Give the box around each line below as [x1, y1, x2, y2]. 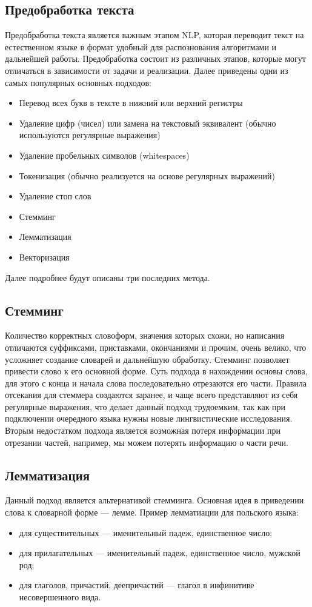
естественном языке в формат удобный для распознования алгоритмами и [5, 40, 277, 53]
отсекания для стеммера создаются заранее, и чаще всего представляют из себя [5, 388, 298, 401]
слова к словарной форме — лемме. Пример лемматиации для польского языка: [5, 506, 299, 519]
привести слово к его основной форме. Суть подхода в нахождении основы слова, [5, 365, 308, 377]
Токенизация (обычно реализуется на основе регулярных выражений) [19, 169, 276, 182]
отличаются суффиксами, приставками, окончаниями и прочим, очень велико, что [5, 340, 307, 353]
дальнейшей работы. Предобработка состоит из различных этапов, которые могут [5, 52, 306, 65]
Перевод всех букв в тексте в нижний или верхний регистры [19, 96, 243, 109]
